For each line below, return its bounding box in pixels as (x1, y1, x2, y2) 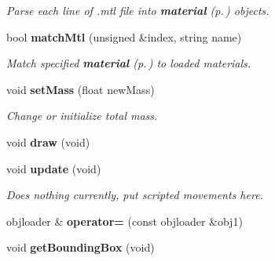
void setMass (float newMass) (6, 81, 155, 97)
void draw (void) (6, 133, 90, 150)
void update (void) (6, 160, 101, 176)
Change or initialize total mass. (6, 107, 158, 124)
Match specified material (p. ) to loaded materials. (6, 55, 251, 71)
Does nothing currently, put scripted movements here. (6, 187, 263, 203)
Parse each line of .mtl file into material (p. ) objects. (6, 2, 269, 18)
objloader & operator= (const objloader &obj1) (6, 212, 243, 229)
